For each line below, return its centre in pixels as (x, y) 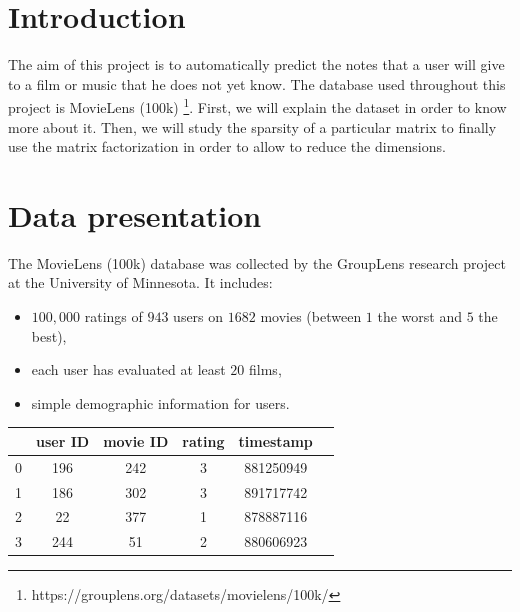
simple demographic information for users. (160, 402)
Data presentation (135, 214)
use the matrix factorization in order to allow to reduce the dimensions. (227, 146)
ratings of (113, 316)
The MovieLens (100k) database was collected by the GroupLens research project (257, 262)
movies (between (311, 316)
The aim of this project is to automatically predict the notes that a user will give (256, 64)
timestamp (275, 440)
